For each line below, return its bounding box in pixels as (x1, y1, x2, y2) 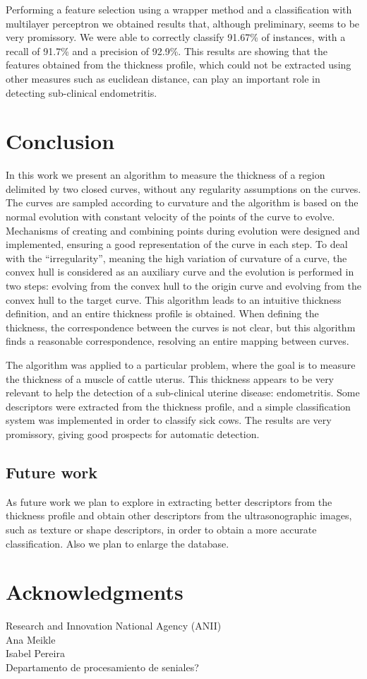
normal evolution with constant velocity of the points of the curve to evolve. (6, 209, 335, 224)
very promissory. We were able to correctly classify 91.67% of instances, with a (6, 30, 346, 45)
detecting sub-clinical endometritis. (6, 85, 157, 100)
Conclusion (6, 126, 115, 155)
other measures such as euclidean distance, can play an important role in (6, 71, 320, 85)
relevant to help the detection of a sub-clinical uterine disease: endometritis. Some (6, 385, 360, 400)
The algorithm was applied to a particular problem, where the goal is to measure (6, 358, 356, 372)
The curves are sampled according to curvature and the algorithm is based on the (6, 195, 359, 210)
